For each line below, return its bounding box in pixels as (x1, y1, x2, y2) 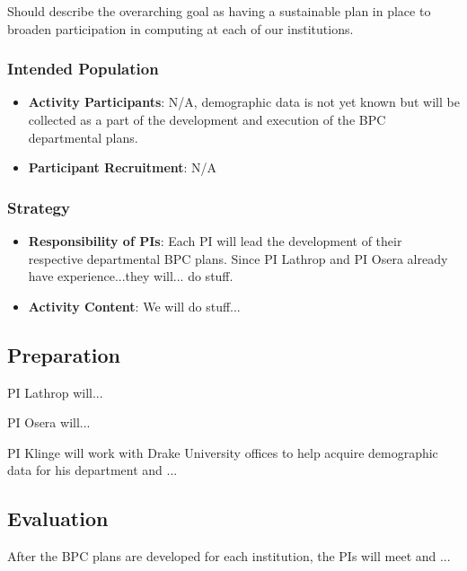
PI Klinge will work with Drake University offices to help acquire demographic (7, 443, 438, 461)
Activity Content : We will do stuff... (28, 296, 241, 315)
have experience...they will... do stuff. (28, 267, 233, 285)
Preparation (7, 340, 120, 368)
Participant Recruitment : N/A (28, 158, 217, 177)
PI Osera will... (7, 413, 91, 432)
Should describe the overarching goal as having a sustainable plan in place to (7, 2, 431, 20)
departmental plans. (28, 127, 138, 146)
